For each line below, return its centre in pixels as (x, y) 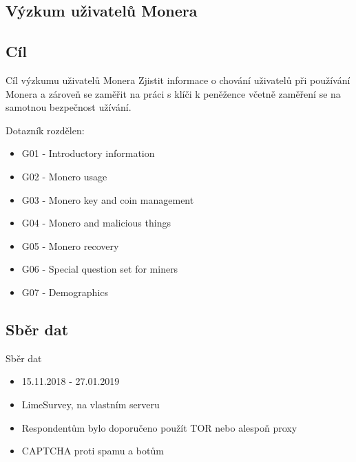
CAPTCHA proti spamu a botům (93, 451)
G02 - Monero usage (64, 176)
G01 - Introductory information (88, 153)
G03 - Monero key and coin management (108, 199)
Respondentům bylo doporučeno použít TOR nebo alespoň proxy (159, 427)
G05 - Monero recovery (70, 245)
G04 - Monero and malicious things (96, 223)
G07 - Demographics (65, 292)
